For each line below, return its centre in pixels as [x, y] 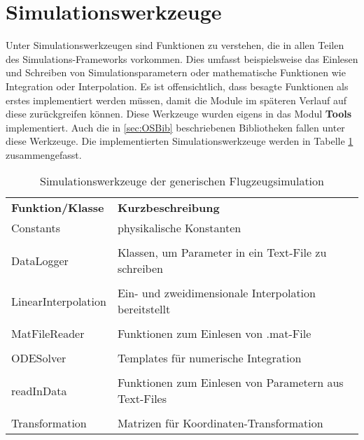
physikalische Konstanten [179, 228]
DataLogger [40, 260]
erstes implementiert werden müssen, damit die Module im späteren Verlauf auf [176, 100]
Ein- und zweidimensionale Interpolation [216, 293]
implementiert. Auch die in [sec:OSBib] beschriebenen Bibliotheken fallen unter [175, 127]
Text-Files [142, 399]
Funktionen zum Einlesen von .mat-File [214, 334]
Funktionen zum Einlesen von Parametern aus [230, 383]
